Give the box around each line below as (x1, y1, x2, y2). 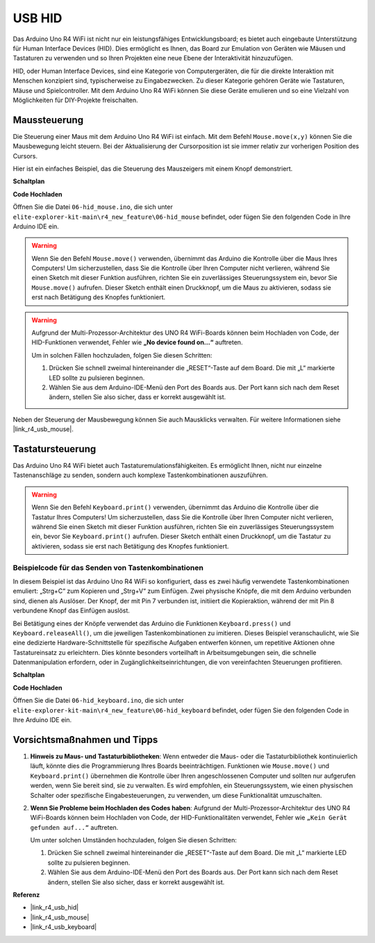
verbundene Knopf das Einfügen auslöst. (12, 606, 130, 615)
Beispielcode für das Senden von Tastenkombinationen (12, 562, 204, 572)
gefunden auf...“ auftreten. (30, 823, 119, 831)
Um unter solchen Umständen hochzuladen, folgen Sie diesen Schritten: (30, 836, 237, 844)
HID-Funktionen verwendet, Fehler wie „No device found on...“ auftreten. (31, 338, 243, 347)
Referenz (12, 891, 40, 899)
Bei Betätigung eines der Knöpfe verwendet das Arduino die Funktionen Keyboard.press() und (12, 619, 291, 628)
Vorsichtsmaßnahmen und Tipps (12, 733, 158, 746)
